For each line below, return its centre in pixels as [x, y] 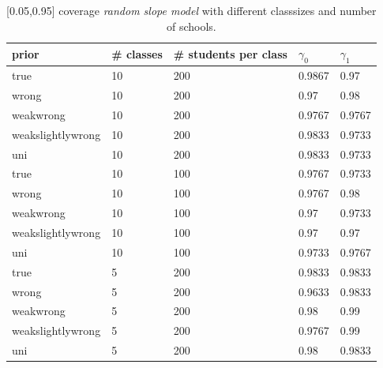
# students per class [230, 54]
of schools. [191, 26]
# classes [137, 54]
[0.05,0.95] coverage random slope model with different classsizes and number [191, 10]
